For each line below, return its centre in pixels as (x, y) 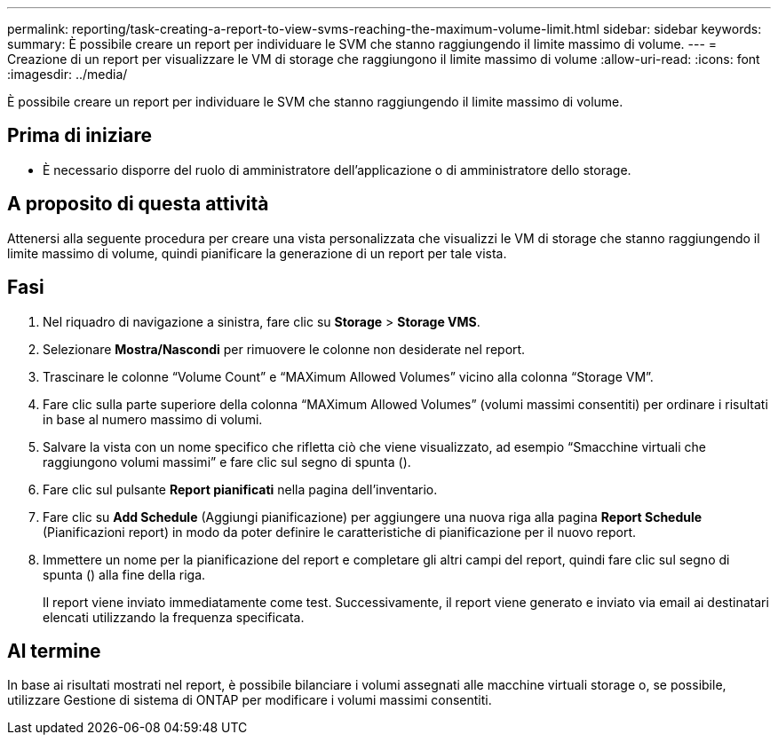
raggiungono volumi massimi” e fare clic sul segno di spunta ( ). (227, 462)
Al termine (54, 651)
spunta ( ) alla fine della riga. (124, 574)
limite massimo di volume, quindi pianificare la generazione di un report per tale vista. (257, 253)
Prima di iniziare (80, 136)
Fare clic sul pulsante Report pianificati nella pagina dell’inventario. (240, 489)
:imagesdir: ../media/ (67, 74)
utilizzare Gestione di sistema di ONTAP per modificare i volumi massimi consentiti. (250, 700)
